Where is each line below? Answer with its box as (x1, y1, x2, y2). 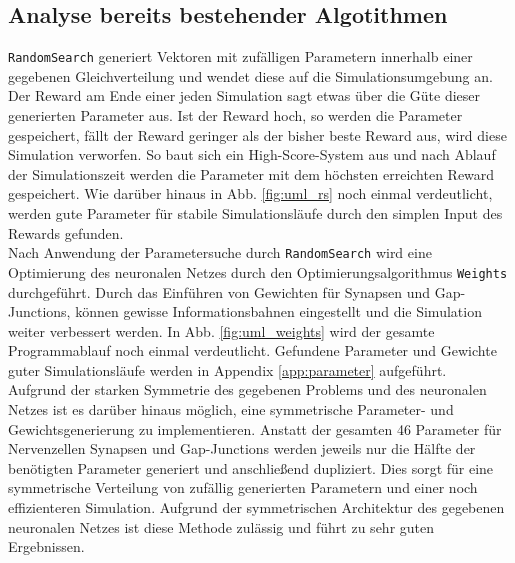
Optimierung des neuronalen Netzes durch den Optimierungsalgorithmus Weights (8, 261, 508, 282)
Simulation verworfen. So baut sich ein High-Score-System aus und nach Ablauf (8, 144, 496, 165)
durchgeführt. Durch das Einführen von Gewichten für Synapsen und (8, 281, 431, 302)
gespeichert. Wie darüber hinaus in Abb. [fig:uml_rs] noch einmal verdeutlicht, (8, 183, 493, 204)
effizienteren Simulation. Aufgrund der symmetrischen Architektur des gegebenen (8, 497, 505, 518)
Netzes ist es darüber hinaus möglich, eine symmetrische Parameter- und (8, 399, 454, 420)
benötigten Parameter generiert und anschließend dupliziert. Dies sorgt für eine (8, 457, 494, 478)
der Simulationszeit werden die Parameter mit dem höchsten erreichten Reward (8, 163, 495, 184)
